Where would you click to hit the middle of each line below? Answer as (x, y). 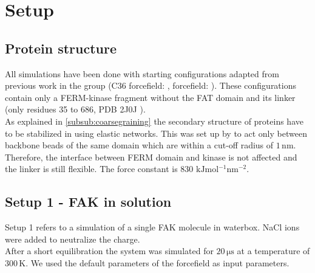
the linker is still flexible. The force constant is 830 (99, 169)
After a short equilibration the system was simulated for (109, 251)
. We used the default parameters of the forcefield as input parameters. (157, 262)
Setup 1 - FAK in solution (88, 202)
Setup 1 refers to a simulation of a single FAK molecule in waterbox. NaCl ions (152, 227)
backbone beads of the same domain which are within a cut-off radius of (139, 145)
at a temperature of (273, 251)
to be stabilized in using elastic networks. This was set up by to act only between (156, 133)
